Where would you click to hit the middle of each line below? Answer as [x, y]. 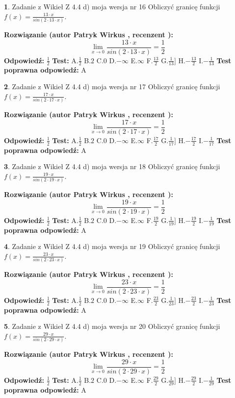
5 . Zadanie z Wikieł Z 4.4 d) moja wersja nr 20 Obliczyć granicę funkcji [112, 326]
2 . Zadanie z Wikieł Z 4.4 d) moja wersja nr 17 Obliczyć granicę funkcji [112, 87]
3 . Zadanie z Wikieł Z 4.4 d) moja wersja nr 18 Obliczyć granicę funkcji [112, 166]
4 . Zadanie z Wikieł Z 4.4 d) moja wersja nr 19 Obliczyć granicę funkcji [112, 246]
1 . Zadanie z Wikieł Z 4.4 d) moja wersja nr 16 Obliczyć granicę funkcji [112, 6]
